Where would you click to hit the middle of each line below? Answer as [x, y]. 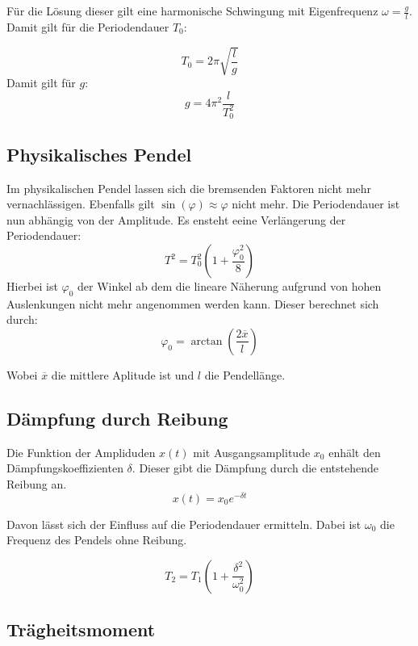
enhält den [355, 452]
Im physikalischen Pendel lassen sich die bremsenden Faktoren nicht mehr [189, 188]
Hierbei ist [32, 286]
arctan [207, 341]
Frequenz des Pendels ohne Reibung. [97, 540]
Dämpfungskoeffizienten [65, 468]
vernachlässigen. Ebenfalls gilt [81, 204]
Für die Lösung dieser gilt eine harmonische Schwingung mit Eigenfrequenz [192, 10]
